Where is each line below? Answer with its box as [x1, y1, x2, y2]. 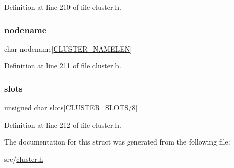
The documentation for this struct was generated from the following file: [4, 136, 230, 147]
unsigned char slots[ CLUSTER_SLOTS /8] [4, 102, 138, 113]
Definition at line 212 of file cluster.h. [4, 119, 121, 130]
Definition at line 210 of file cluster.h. [4, 2, 121, 12]
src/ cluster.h [4, 154, 43, 164]
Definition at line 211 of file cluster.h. [4, 60, 121, 71]
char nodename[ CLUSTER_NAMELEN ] [4, 43, 132, 54]
